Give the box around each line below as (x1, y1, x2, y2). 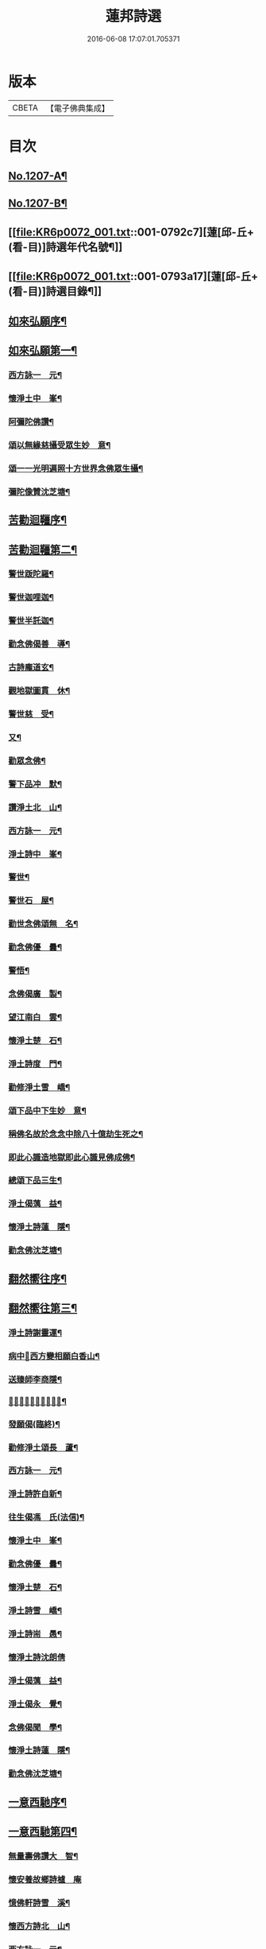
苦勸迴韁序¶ (8, 514, 67, 527)
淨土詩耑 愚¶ (8, 1628, 62, 1639)
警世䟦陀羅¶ (8, 569, 54, 580)
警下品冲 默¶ (8, 778, 62, 790)
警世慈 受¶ (8, 709, 54, 720)
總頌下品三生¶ (8, 1174, 62, 1186)
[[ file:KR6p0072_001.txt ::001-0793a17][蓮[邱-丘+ (8, 270, 259, 283)
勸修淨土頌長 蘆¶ (8, 1442, 79, 1453)
